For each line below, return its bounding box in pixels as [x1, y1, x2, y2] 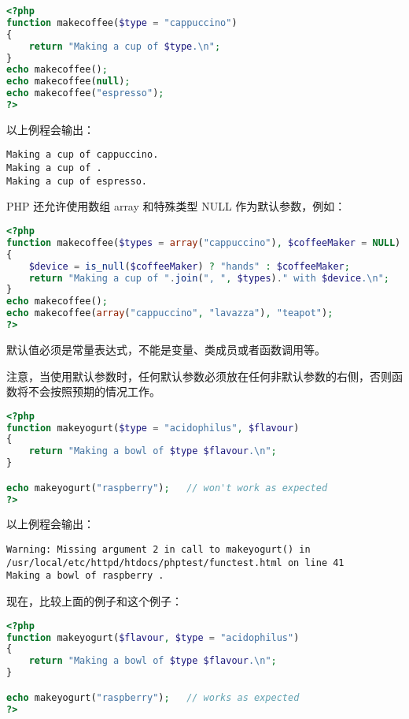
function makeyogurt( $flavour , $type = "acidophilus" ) [6, 631, 300, 643]
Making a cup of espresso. [6, 175, 147, 187]
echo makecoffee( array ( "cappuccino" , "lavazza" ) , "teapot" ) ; [6, 307, 333, 319]
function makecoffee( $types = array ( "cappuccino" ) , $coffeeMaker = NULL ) [6, 237, 401, 248]
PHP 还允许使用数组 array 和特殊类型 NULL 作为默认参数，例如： [6, 198, 346, 214]
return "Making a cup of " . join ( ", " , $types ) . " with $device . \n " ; [28, 272, 389, 284]
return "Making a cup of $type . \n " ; [28, 40, 221, 52]
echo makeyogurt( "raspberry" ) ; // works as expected [6, 691, 300, 703]
